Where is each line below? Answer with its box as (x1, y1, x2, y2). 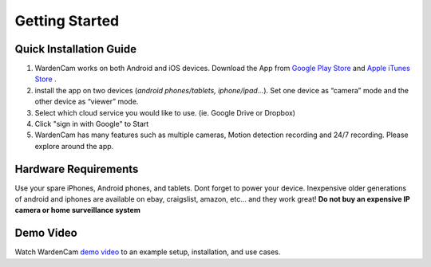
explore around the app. (34, 141, 114, 151)
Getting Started (14, 12, 120, 29)
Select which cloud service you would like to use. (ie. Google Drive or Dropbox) (34, 108, 295, 117)
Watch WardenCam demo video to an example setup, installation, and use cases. (14, 247, 281, 257)
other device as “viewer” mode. (34, 96, 139, 107)
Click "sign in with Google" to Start (34, 120, 149, 129)
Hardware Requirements (14, 162, 139, 175)
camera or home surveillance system (14, 206, 141, 215)
